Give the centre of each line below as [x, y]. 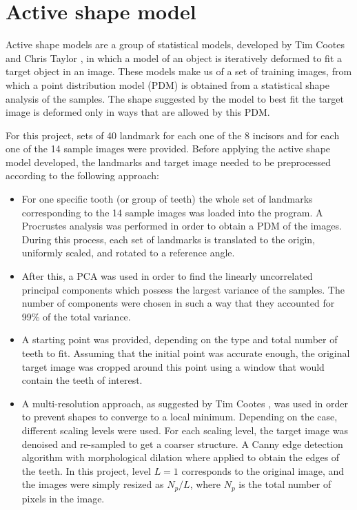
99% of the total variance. [76, 316]
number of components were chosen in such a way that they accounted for [178, 303]
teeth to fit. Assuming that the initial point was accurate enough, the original [186, 353]
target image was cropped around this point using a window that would [173, 366]
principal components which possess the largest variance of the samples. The [183, 289]
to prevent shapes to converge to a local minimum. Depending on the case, [180, 417]
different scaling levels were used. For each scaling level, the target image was [185, 430]
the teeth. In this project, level [86, 470]
